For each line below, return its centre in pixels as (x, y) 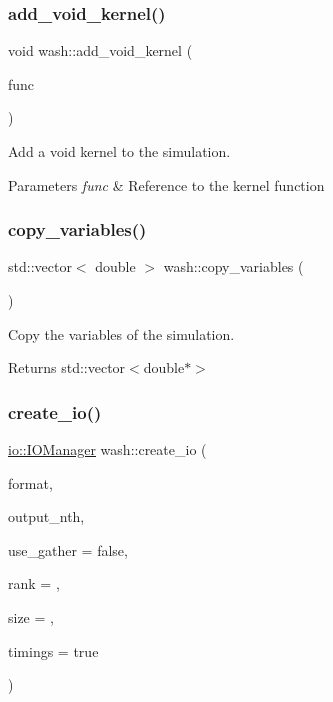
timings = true (53, 650)
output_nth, (46, 516)
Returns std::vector (67, 367)
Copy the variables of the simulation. (121, 333)
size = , (31, 616)
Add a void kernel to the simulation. (119, 151)
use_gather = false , (68, 549)
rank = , (34, 583)
